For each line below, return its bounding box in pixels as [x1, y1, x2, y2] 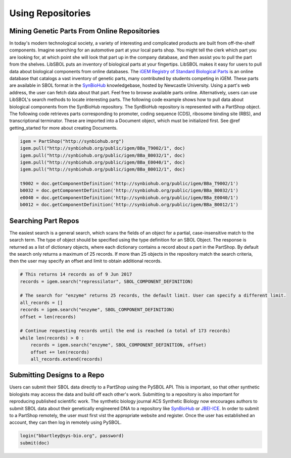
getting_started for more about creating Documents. [9, 125, 118, 131]
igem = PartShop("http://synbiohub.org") [20, 138, 124, 144]
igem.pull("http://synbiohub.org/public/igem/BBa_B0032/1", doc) [20, 152, 185, 158]
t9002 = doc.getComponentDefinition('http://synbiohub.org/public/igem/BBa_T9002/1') [20, 181, 238, 187]
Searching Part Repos [9, 216, 79, 225]
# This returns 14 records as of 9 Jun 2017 [20, 271, 132, 277]
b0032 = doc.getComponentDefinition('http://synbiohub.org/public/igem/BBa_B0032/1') [20, 188, 238, 194]
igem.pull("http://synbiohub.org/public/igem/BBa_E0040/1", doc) [20, 159, 185, 165]
